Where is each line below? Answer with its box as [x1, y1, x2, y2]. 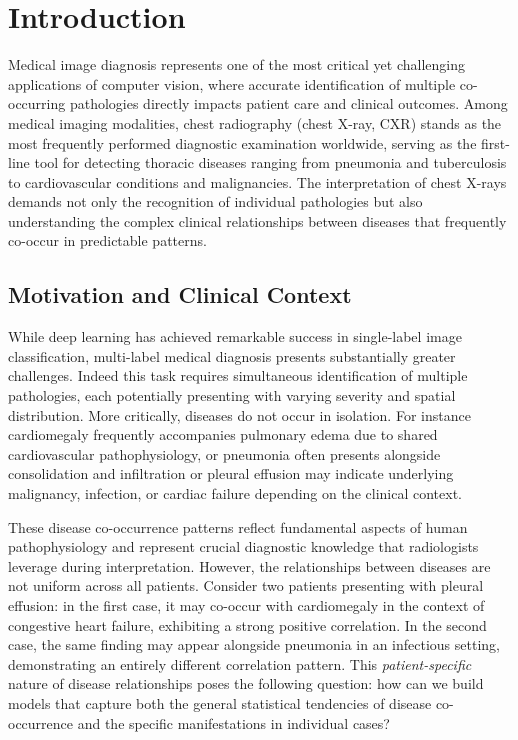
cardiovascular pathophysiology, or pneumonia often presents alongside [8, 443, 441, 464]
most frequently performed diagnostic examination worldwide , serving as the [8, 132, 477, 153]
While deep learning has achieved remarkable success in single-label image [8, 326, 462, 347]
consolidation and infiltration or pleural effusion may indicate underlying [8, 463, 454, 484]
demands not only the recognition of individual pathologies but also [8, 191, 423, 212]
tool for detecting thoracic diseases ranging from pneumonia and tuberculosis [34, 152, 507, 173]
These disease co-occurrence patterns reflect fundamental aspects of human [8, 516, 468, 537]
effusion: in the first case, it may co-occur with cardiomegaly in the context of [8, 594, 485, 615]
